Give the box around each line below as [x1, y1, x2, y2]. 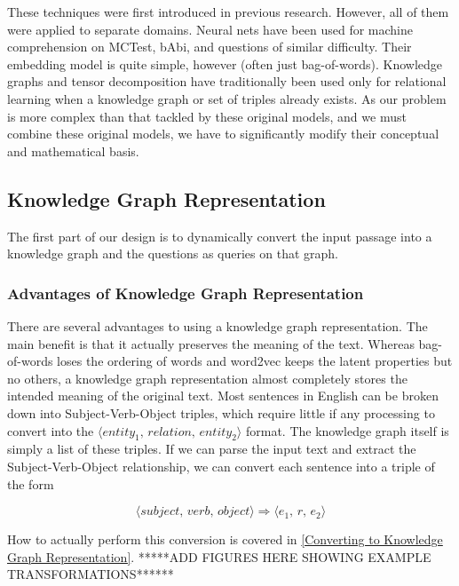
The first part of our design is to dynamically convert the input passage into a [7, 226, 432, 245]
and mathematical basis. [7, 141, 139, 160]
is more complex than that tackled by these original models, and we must [7, 107, 407, 125]
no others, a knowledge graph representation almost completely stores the [7, 368, 408, 387]
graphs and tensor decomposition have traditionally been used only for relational [7, 72, 447, 91]
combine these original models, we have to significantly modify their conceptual [7, 124, 439, 143]
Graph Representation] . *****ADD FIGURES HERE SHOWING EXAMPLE [7, 547, 431, 566]
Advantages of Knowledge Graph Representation [7, 281, 364, 304]
